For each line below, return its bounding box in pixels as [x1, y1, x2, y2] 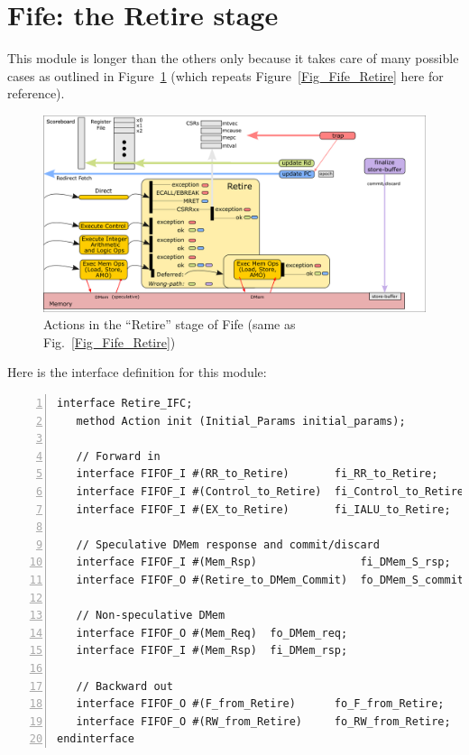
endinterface [57, 732, 134, 746]
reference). [7, 84, 65, 103]
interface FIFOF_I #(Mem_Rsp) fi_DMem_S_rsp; [76, 556, 451, 569]
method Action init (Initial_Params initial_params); [76, 414, 406, 428]
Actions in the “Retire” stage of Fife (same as [43, 315, 296, 334]
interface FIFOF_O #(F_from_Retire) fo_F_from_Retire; [76, 697, 445, 711]
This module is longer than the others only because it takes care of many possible [7, 49, 459, 68]
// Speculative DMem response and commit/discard [76, 538, 380, 551]
